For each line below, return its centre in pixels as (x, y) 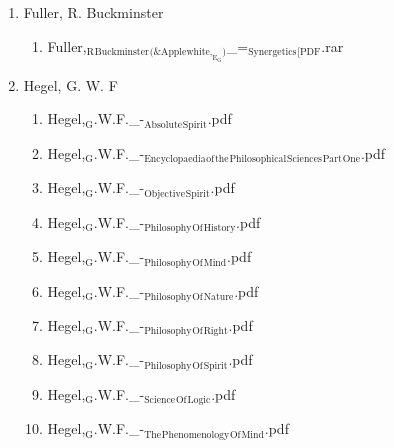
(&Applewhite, (181, 52)
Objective (164, 193)
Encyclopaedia (175, 159)
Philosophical (258, 159)
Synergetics (272, 52)
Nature (218, 297)
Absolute (163, 124)
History (219, 228)
